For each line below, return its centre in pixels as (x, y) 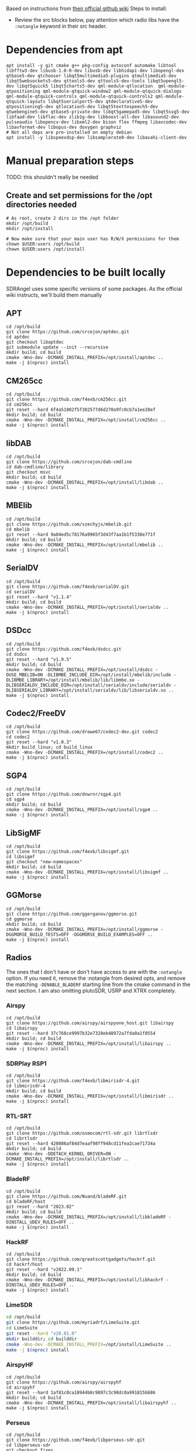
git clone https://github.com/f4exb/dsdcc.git (64, 649)
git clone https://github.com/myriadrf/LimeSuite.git (73, 1323)
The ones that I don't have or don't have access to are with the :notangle (94, 971)
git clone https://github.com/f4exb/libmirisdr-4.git (73, 1081)
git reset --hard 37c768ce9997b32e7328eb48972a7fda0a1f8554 (81, 1033)
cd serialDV (20, 592)
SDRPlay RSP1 (26, 1063)
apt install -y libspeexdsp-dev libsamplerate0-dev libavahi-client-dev (97, 138)
